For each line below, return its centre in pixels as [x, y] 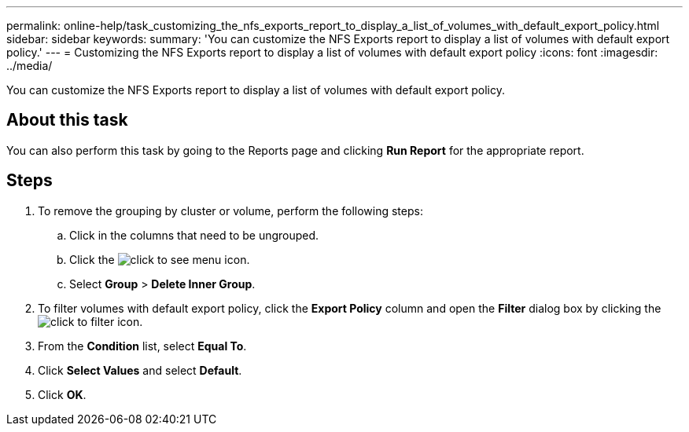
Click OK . [62, 394]
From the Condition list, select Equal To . [142, 346]
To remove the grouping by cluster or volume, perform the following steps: [230, 211]
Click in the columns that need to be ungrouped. [194, 235]
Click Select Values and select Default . [140, 370]
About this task [67, 120]
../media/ [29, 66]
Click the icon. [160, 259]
